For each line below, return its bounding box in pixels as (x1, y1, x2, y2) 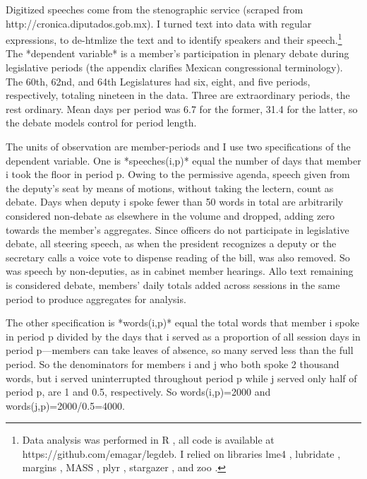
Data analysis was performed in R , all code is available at (22, 432, 275, 447)
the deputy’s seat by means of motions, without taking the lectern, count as (6, 180, 334, 195)
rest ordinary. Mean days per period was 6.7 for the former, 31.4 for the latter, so (6, 101, 358, 116)
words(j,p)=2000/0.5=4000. (6, 398, 125, 413)
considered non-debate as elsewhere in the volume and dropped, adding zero (6, 208, 335, 223)
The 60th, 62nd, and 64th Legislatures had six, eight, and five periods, (6, 73, 311, 88)
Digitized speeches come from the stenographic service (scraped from (6, 2, 303, 16)
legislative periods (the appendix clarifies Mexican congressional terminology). (6, 60, 343, 75)
